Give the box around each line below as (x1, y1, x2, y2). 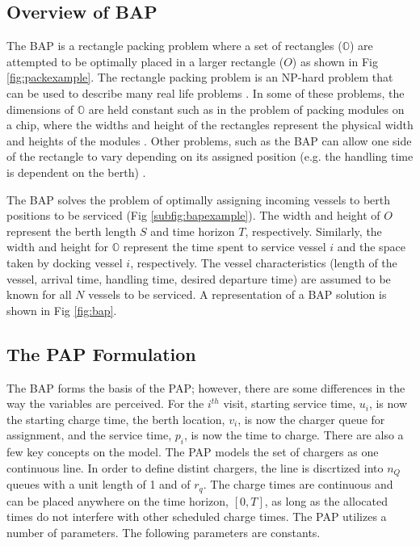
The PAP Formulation (6, 341, 196, 366)
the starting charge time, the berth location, (6, 410, 225, 427)
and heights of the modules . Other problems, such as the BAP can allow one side (6, 132, 412, 149)
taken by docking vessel (6, 254, 123, 271)
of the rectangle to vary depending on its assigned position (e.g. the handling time (6, 148, 414, 165)
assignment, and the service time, (6, 426, 172, 443)
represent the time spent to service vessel (123, 238, 326, 255)
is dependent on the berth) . (6, 163, 146, 180)
